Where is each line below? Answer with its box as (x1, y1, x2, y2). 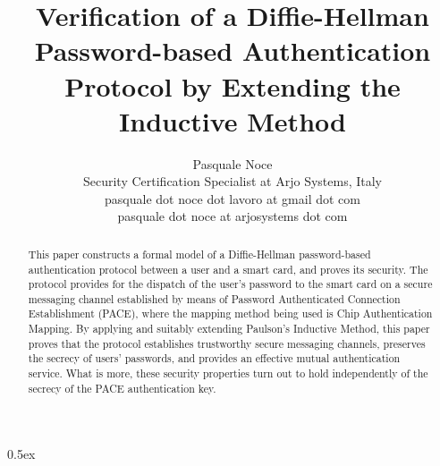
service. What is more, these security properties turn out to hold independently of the (28, 366, 428, 381)
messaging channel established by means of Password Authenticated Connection (28, 291, 401, 306)
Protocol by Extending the (64, 67, 401, 104)
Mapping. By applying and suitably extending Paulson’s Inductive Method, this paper (28, 321, 430, 336)
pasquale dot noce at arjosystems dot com (117, 207, 348, 225)
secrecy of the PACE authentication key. (28, 380, 216, 395)
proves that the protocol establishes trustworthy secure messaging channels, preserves (28, 335, 426, 351)
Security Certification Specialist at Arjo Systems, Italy (82, 172, 383, 191)
